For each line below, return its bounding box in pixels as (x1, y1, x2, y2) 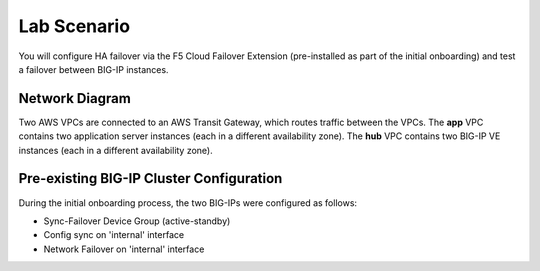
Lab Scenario (18, 15, 130, 37)
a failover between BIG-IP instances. (18, 63, 169, 75)
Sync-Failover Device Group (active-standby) (43, 215, 231, 227)
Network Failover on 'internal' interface (43, 243, 205, 255)
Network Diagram (18, 90, 132, 107)
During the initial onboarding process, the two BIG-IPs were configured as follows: (18, 196, 358, 209)
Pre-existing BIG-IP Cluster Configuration (18, 170, 283, 187)
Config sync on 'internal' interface (43, 229, 185, 241)
